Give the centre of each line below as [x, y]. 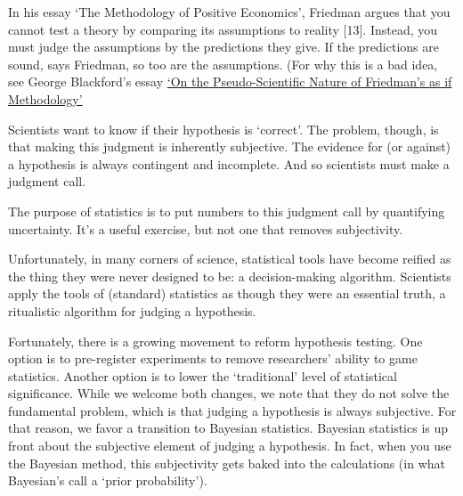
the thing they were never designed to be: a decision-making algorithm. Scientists [230, 276]
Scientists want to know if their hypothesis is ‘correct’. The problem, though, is [223, 129]
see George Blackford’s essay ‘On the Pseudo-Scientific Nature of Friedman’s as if [230, 81]
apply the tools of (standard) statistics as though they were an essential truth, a [227, 293]
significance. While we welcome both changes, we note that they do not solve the [229, 393]
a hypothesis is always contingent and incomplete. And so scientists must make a [229, 163]
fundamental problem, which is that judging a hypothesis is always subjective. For [232, 410]
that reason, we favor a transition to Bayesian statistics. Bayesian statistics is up [228, 428]
